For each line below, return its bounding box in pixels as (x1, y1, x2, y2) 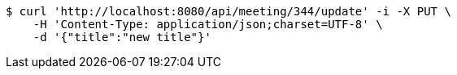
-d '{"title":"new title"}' (33, 31, 211, 44)
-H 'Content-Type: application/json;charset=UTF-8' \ (33, 18, 383, 31)
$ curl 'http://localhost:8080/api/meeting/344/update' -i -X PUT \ (6, 5, 451, 18)
